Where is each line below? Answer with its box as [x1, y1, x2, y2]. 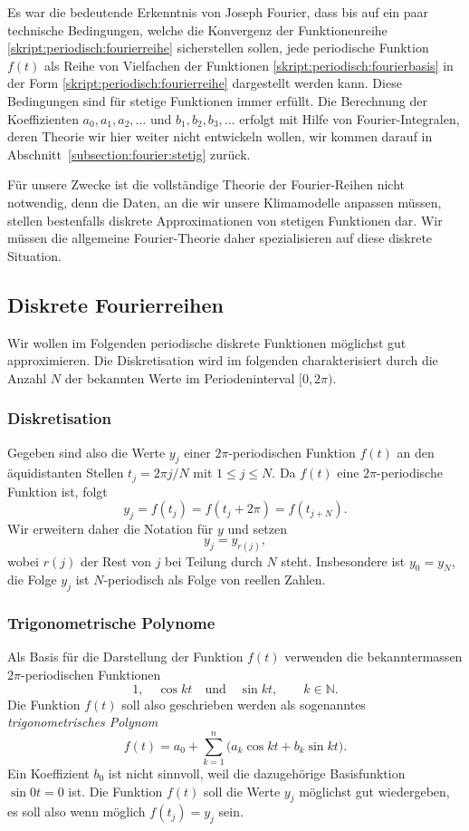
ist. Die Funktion [68, 781, 163, 800]
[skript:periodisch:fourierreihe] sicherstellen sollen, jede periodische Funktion [7, 38, 429, 57]
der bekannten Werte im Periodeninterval [64, 368, 295, 387]
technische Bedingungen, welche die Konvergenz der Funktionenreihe [7, 20, 388, 39]
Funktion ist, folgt [7, 481, 108, 500]
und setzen [227, 519, 287, 538]
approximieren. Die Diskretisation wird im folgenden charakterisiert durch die [7, 351, 438, 370]
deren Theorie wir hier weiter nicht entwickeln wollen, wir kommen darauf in [7, 127, 433, 146]
